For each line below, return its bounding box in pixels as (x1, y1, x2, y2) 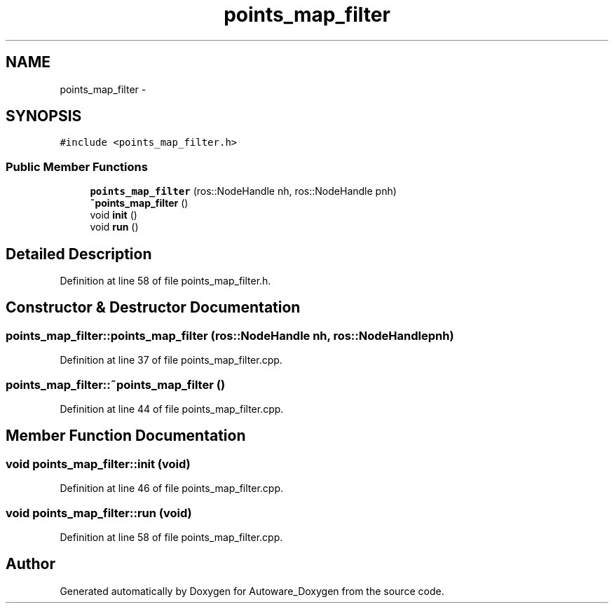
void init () (90, 209, 137, 221)
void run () (90, 221, 139, 233)
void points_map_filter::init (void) (6, 456, 191, 471)
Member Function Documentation (6, 427, 246, 445)
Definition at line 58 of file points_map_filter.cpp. (60, 531, 283, 543)
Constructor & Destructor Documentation (6, 299, 301, 317)
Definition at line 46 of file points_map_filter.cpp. (60, 482, 284, 495)
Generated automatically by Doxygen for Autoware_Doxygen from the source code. (60, 584, 444, 597)
